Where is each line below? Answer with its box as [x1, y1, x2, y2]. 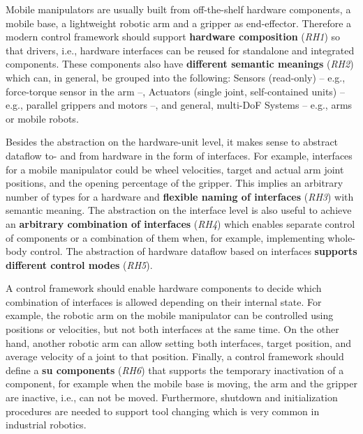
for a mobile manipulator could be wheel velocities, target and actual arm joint [6, 162, 344, 176]
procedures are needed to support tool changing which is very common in [6, 403, 320, 418]
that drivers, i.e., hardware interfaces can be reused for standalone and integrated [6, 42, 355, 57]
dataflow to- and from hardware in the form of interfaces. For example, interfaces [6, 148, 353, 162]
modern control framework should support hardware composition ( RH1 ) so [6, 29, 341, 44]
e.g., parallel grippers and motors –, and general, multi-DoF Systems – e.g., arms [6, 98, 353, 112]
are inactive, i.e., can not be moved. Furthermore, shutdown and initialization [6, 390, 338, 405]
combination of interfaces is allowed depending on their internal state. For [6, 294, 322, 309]
